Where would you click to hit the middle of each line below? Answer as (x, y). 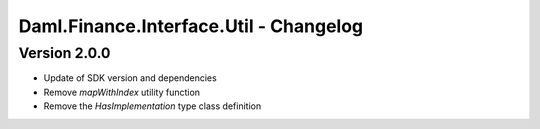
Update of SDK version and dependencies (130, 78)
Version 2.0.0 (64, 53)
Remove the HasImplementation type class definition (152, 106)
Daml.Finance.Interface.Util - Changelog (191, 26)
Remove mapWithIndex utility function (121, 92)
